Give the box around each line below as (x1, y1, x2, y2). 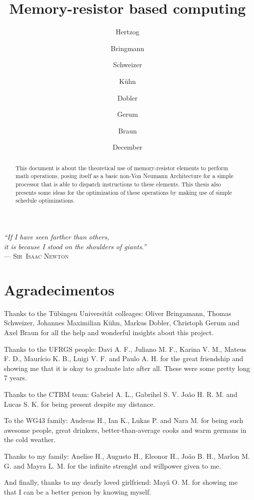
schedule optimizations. (15, 196, 75, 205)
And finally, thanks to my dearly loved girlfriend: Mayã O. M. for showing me (4, 477, 238, 487)
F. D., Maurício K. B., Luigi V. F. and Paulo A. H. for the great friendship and (4, 353, 243, 364)
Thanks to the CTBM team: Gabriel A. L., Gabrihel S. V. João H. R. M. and (4, 389, 237, 399)
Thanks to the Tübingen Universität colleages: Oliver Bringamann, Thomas (4, 308, 231, 318)
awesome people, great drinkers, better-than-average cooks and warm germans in (4, 424, 247, 435)
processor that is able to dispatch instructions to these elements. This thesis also (15, 180, 221, 188)
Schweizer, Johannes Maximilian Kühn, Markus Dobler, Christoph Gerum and (4, 317, 240, 328)
